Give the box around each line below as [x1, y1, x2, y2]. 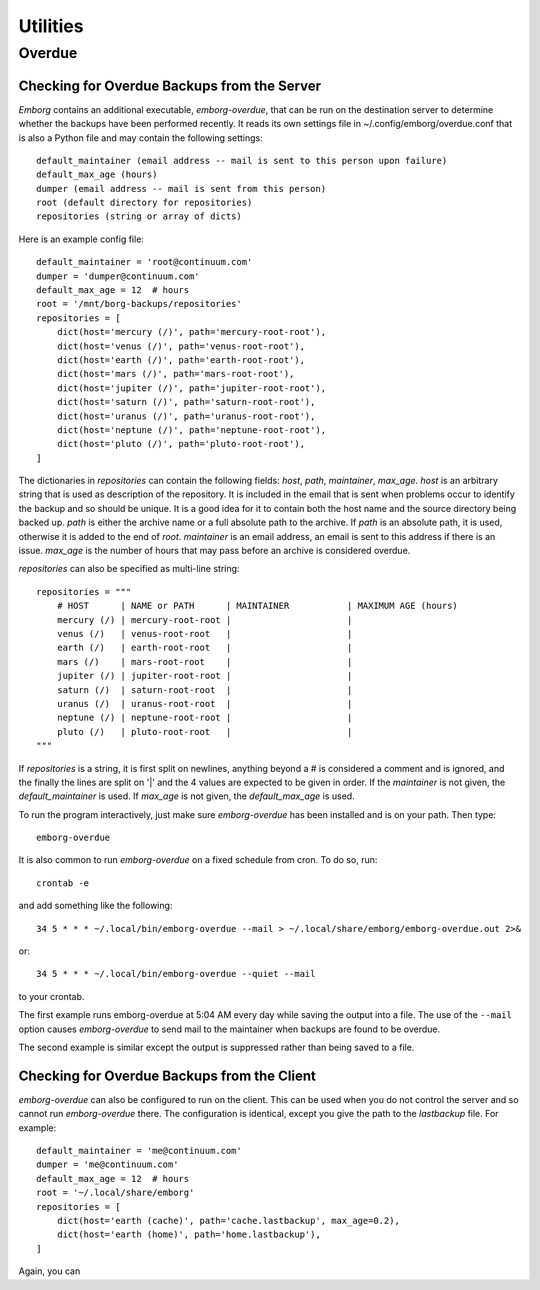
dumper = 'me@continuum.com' [36, 1159, 179, 1170]
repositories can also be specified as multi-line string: [18, 563, 240, 575]
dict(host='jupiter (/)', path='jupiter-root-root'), [56, 382, 327, 394]
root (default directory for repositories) [36, 197, 253, 209]
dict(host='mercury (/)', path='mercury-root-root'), [56, 326, 327, 338]
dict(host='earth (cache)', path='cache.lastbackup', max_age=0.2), [56, 1215, 400, 1227]
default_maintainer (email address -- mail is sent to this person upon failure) [36, 155, 448, 166]
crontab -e [36, 877, 90, 889]
